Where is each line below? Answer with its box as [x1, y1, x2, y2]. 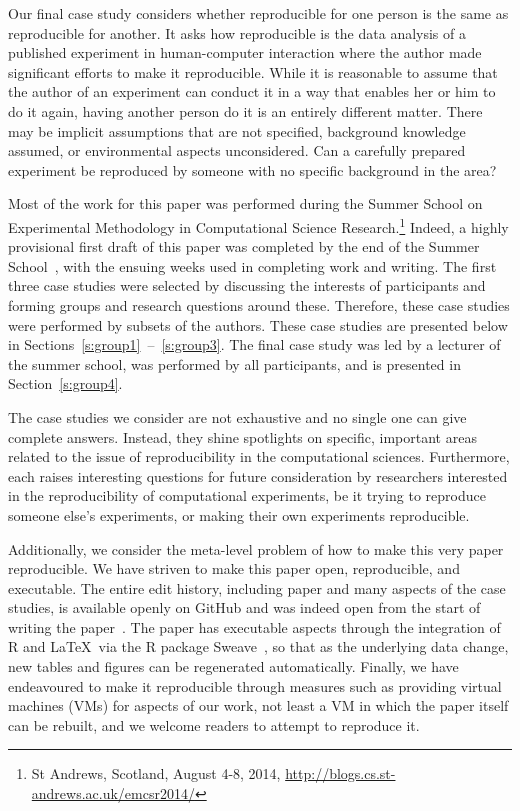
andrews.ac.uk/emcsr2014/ [31, 783, 195, 804]
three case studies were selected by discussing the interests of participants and [8, 275, 486, 296]
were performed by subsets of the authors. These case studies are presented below [8, 314, 508, 335]
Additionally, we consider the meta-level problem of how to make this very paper [8, 538, 504, 559]
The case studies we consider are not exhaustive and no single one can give [8, 406, 467, 427]
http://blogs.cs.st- [285, 763, 396, 784]
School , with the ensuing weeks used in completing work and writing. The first [8, 255, 497, 276]
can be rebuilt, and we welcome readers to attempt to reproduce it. [8, 714, 420, 735]
